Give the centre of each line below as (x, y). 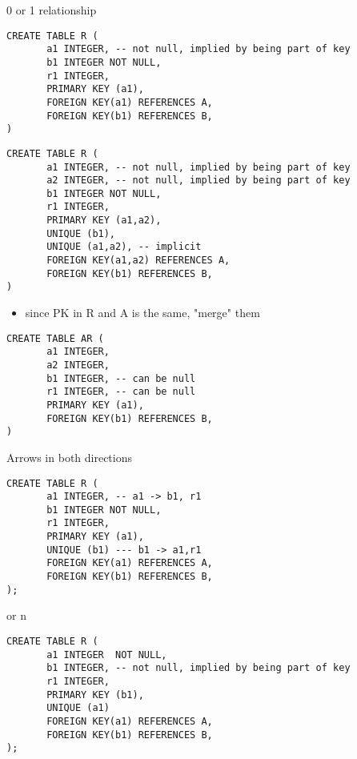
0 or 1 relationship (52, 10)
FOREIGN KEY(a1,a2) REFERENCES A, (138, 261)
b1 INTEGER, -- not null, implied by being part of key (199, 668)
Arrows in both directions (70, 457)
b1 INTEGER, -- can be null (121, 378)
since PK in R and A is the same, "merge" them (142, 313)
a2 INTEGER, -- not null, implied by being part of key (199, 181)
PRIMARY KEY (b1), (95, 695)
